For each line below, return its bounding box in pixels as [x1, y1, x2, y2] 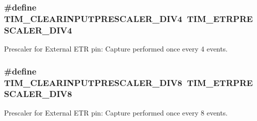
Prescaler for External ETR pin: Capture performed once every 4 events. [4, 43, 228, 54]
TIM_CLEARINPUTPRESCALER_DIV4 [4, 12, 183, 24]
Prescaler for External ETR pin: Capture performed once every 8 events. [4, 107, 228, 117]
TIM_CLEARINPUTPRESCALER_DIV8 [4, 76, 183, 88]
